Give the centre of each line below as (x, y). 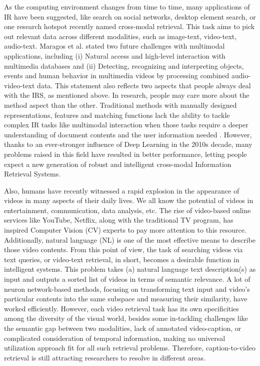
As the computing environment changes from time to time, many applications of (127, 7)
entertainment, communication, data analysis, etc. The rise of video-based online (127, 210)
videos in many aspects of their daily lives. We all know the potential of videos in (129, 200)
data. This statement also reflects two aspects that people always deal (144, 85)
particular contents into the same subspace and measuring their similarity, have (126, 299)
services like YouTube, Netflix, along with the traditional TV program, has (119, 220)
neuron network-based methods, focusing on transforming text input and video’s (127, 289)
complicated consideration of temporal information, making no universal (115, 338)
